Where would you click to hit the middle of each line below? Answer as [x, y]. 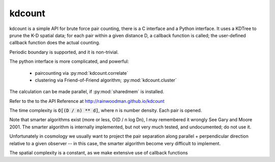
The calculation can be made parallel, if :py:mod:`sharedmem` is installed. [87, 92]
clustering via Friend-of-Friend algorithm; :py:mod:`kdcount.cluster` [106, 80]
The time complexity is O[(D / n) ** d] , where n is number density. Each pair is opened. [106, 111]
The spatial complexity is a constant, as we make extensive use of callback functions [99, 153]
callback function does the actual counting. [55, 43]
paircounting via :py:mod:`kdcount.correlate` [81, 73]
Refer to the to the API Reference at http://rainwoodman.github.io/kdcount [87, 101]
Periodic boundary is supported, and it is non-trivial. [64, 52]
